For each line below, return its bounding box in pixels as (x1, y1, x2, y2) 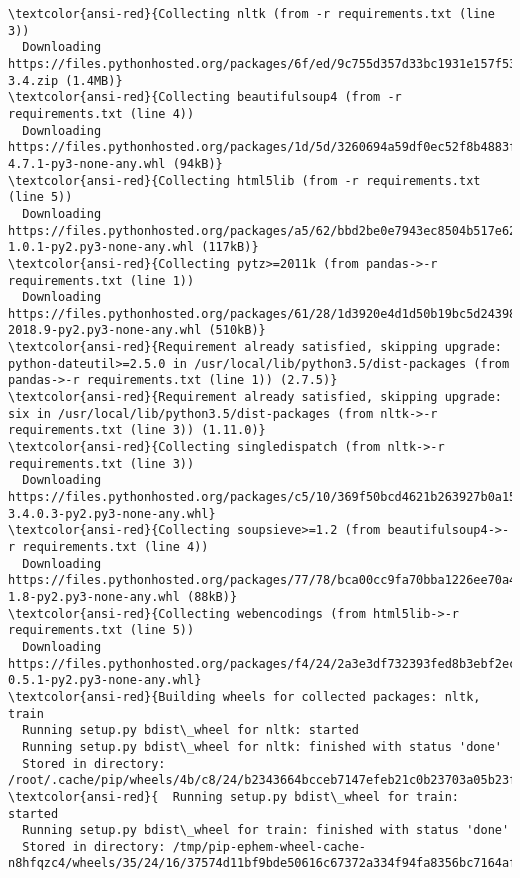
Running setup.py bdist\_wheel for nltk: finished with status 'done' (22, 739, 502, 754)
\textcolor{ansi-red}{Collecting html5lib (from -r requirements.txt (8, 173, 481, 188)
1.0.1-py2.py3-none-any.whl (8, 240, 195, 255)
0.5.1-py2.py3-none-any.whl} (8, 673, 202, 688)
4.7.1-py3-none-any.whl (8, 156, 166, 171)
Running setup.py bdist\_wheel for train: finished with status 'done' (22, 823, 510, 838)
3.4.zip (8, 73, 59, 88)
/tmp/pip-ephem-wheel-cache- (172, 839, 366, 854)
